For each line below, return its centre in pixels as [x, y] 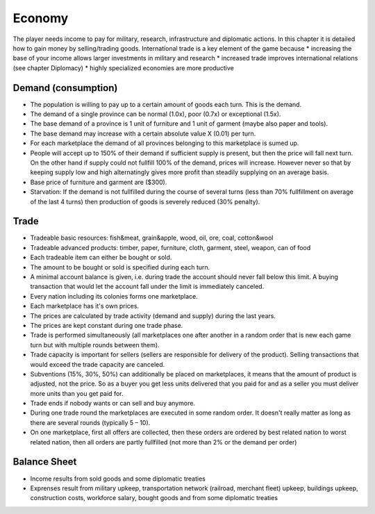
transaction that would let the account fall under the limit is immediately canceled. [147, 287]
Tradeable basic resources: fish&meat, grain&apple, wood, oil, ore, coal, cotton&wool [152, 238]
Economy [41, 18]
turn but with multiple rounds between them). [95, 345]
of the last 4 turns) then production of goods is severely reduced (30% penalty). [145, 201]
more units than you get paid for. [77, 393]
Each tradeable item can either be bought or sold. [101, 258]
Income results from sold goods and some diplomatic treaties [118, 479]
